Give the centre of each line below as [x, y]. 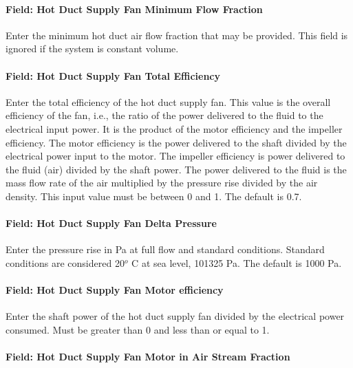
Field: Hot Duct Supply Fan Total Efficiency [113, 75]
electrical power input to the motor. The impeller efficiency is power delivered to [175, 156]
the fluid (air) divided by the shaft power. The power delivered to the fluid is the [176, 169]
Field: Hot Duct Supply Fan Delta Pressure [111, 223]
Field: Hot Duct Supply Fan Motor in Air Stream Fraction [148, 357]
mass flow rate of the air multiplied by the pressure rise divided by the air [162, 183]
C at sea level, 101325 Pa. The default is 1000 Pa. [237, 262]
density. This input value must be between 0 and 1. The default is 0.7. [154, 196]
